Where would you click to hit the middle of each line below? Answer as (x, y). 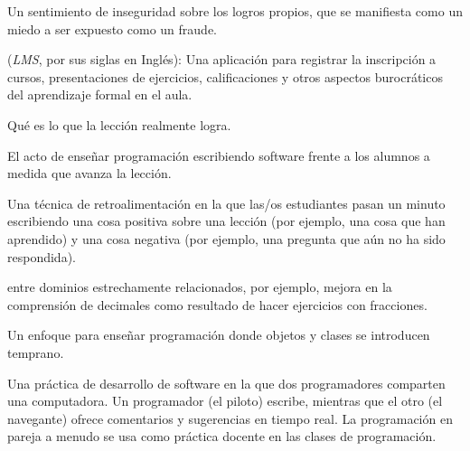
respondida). (42, 256)
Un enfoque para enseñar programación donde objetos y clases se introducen (219, 335)
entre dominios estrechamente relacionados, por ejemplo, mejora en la (200, 287)
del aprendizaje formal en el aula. (100, 94)
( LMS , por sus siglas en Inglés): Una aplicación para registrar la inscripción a (222, 59)
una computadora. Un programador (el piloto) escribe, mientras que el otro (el (225, 401)
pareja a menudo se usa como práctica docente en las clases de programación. (222, 436)
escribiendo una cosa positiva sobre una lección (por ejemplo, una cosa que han (226, 221)
